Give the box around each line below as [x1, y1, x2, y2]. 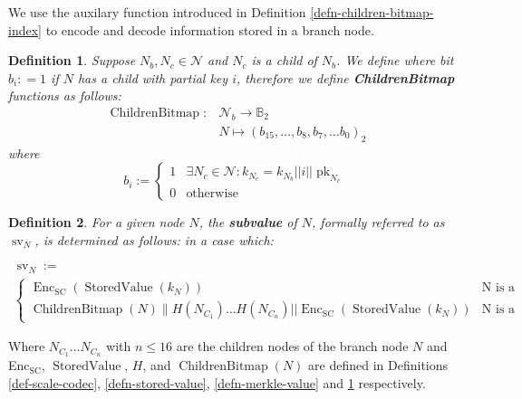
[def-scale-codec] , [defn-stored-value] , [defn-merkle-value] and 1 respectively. [8, 373, 426, 392]
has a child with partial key [77, 68, 228, 87]
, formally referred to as [312, 213, 445, 232]
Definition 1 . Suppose [8, 51, 136, 70]
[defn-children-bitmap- [310, 3, 434, 21]
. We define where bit [336, 51, 454, 70]
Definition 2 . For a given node [8, 213, 185, 232]
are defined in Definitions [308, 356, 449, 375]
